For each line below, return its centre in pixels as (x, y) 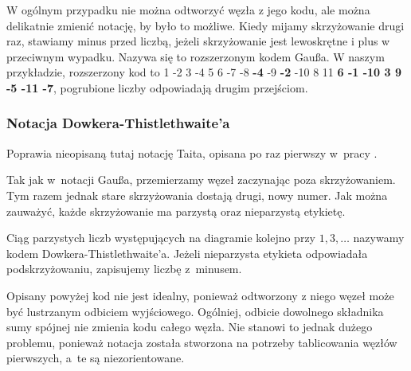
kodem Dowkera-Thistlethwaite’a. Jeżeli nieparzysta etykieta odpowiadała (187, 253)
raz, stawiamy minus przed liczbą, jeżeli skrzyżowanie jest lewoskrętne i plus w (198, 41)
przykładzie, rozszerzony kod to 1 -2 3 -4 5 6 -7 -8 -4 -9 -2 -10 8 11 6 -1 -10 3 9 (204, 72)
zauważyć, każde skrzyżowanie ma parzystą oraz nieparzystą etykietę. (176, 211)
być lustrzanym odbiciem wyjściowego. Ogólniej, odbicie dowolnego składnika (195, 311)
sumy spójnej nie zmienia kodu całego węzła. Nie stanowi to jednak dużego (190, 327)
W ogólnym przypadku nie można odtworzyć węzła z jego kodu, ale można (188, 10)
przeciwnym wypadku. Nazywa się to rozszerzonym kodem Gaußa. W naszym (196, 56)
